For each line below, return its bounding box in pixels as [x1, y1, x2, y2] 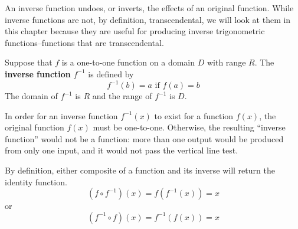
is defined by [88, 67, 134, 80]
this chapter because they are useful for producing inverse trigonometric [5, 25, 265, 37]
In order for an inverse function [5, 109, 118, 122]
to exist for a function [154, 109, 234, 122]
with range [207, 56, 246, 68]
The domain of [5, 90, 58, 102]
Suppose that [5, 56, 53, 68]
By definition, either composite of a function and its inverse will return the [5, 164, 275, 176]
